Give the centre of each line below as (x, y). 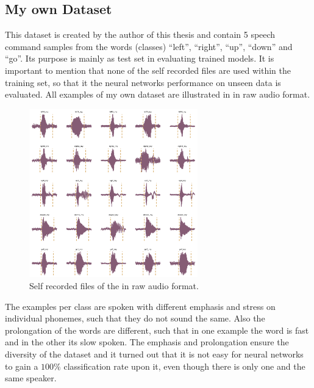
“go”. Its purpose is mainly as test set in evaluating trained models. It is (140, 58)
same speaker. (31, 378)
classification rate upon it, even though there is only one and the (184, 366)
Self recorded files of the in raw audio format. (114, 285)
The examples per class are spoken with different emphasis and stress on (140, 306)
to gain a (22, 366)
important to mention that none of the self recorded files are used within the (148, 70)
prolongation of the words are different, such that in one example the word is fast (157, 330)
